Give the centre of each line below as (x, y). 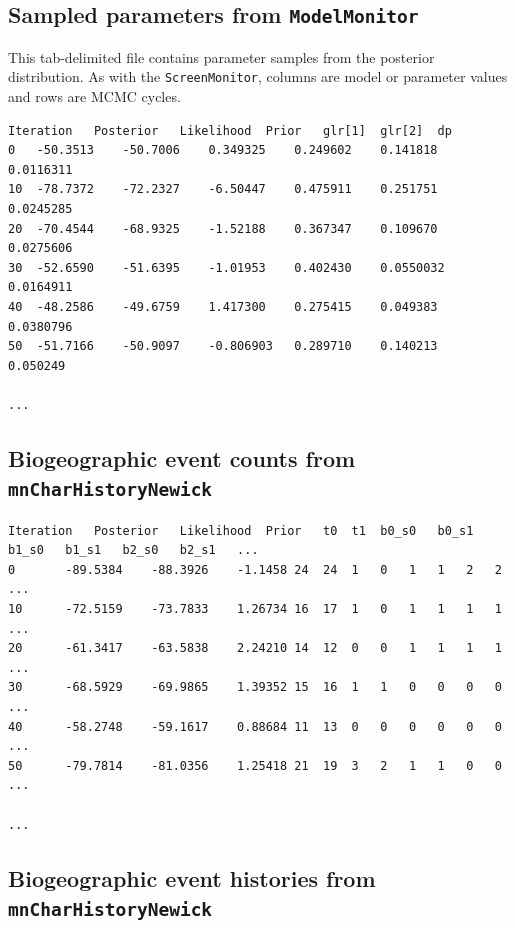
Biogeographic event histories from (192, 877)
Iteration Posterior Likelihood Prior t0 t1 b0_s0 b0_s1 (241, 530)
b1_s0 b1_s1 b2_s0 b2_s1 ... (133, 550)
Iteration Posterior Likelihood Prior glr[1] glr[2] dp (230, 130)
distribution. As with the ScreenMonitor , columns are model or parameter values (258, 76)
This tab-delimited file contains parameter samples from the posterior (221, 56)
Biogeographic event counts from (182, 457)
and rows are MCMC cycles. (94, 96)
